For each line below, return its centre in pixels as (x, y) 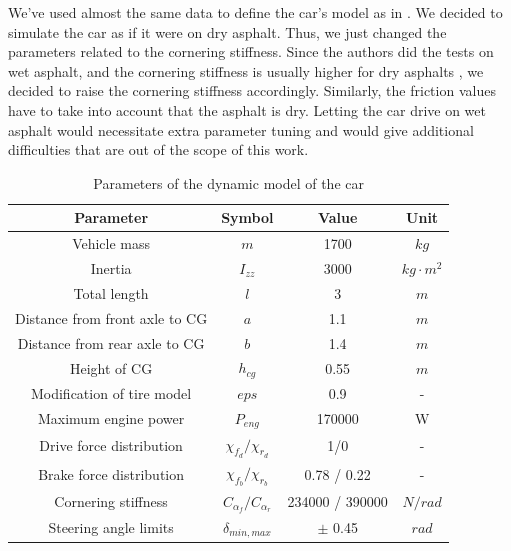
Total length (111, 292)
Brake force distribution (111, 473)
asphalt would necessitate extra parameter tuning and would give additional (241, 129)
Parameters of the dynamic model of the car (228, 182)
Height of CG (111, 367)
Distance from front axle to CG (111, 317)
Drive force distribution (111, 445)
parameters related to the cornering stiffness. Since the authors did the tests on (251, 51)
